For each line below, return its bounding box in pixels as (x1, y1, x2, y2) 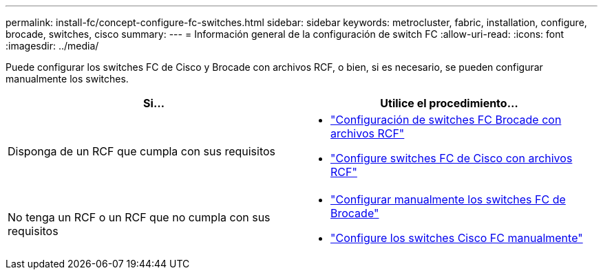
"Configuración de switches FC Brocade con (330, 113, 562, 126)
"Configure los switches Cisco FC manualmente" (330, 231, 583, 245)
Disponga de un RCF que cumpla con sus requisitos (8, 144, 276, 158)
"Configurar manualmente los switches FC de (330, 192, 566, 206)
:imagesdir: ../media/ (6, 40, 99, 52)
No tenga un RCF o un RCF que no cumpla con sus (8, 210, 271, 224)
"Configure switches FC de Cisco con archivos (330, 151, 573, 165)
